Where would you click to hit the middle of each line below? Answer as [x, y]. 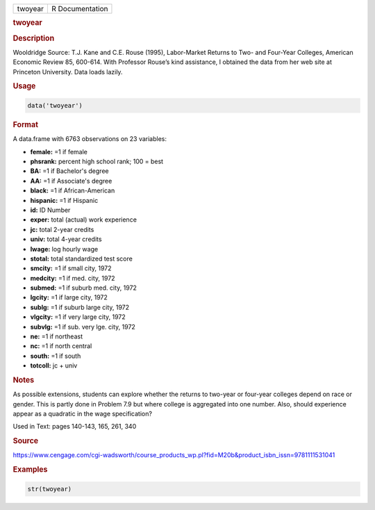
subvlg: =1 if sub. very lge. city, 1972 [83, 327]
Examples [30, 470]
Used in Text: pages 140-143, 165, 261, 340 [75, 427]
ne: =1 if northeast [57, 336]
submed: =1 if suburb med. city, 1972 [83, 288]
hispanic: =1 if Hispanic [64, 200]
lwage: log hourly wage [64, 249]
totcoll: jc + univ [54, 365]
